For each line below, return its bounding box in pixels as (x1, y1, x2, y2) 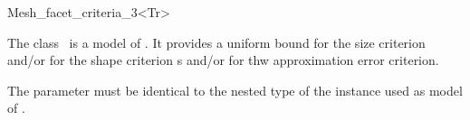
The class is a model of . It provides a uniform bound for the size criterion (7, 32, 426, 51)
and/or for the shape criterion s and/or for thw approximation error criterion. (7, 51, 439, 69)
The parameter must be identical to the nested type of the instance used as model (7, 80, 463, 99)
